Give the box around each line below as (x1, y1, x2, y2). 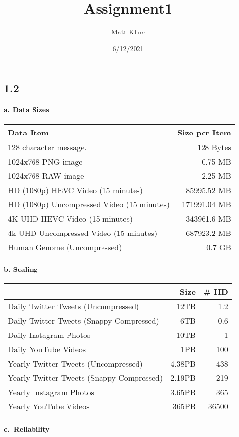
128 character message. (8, 141, 87, 153)
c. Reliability (4, 423, 50, 434)
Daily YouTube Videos (8, 343, 86, 355)
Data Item (8, 126, 49, 138)
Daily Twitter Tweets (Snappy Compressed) (8, 315, 159, 327)
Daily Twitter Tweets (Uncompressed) (8, 301, 139, 312)
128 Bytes (197, 141, 231, 153)
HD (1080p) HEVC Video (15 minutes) (8, 184, 143, 196)
